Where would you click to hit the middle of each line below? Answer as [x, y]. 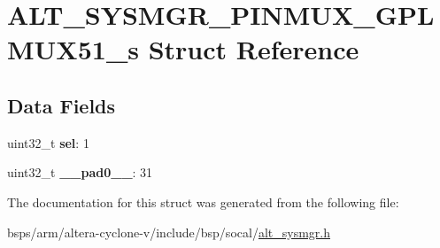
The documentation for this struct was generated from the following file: [203, 201]
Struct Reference [254, 49]
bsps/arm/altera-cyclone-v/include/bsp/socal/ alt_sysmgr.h [169, 232]
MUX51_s [73, 49]
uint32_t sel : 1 [48, 142]
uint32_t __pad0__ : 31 [80, 172]
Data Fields [62, 105]
